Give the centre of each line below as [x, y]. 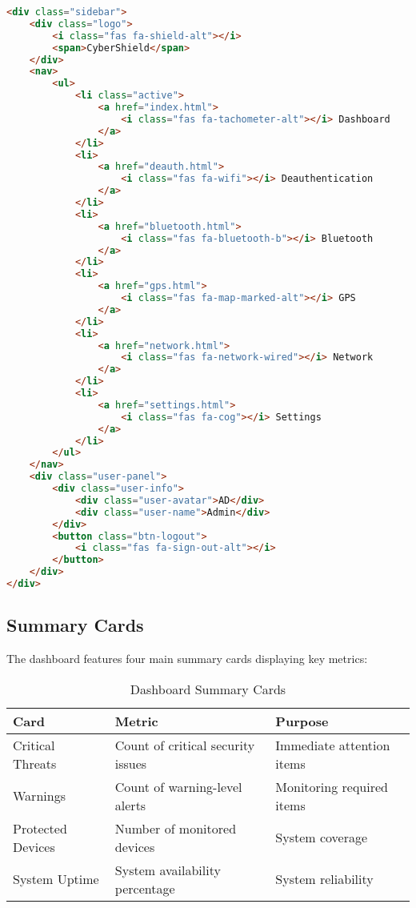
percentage [145, 888]
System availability [168, 870]
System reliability [324, 879]
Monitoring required [332, 786]
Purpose [302, 721]
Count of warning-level [178, 786]
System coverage [322, 838]
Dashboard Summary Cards [208, 689]
